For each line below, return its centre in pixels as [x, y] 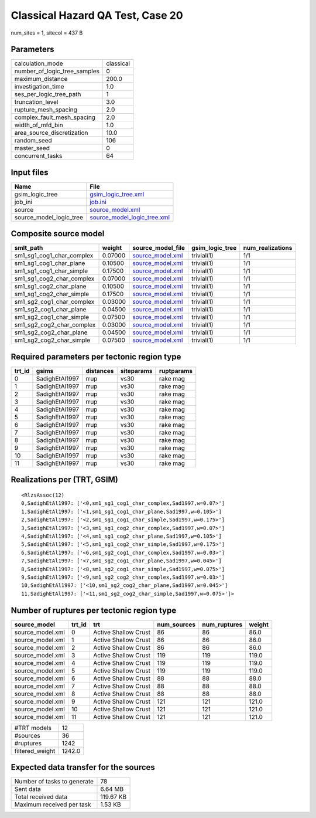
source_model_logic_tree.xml [130, 217]
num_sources [176, 624]
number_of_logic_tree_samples [57, 72]
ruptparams [176, 371]
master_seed [32, 148]
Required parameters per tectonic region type [96, 357]
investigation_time [39, 87]
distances [100, 371]
